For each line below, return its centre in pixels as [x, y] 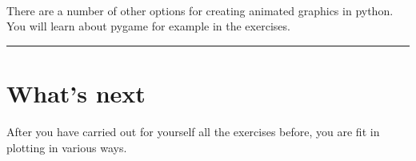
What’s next [76, 93]
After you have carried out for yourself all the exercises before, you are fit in [193, 131]
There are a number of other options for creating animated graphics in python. [200, 10]
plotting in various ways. [67, 147]
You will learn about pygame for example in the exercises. [148, 26]
